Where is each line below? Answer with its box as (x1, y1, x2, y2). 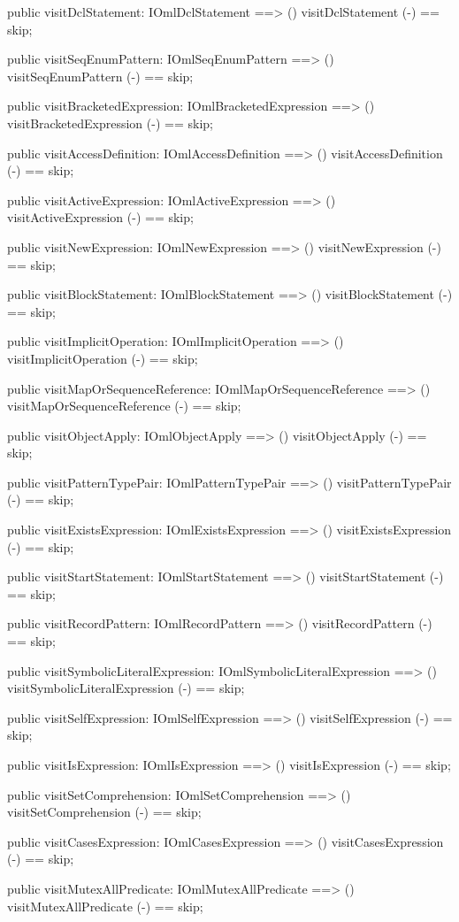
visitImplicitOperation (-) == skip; (7, 349, 198, 367)
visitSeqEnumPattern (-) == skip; (7, 66, 194, 85)
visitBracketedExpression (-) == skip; (7, 113, 213, 132)
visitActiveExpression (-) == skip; (7, 208, 194, 227)
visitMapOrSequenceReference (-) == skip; (7, 396, 241, 415)
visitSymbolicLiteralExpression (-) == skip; (7, 679, 245, 697)
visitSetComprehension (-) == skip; (7, 803, 202, 821)
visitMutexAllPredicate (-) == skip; (7, 896, 203, 915)
